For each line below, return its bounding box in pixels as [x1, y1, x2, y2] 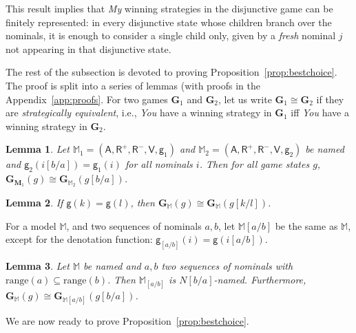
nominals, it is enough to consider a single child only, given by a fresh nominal [6, 28, 336, 43]
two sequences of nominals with [161, 259, 293, 273]
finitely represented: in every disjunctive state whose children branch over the [6, 14, 332, 29]
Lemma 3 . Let [6, 259, 70, 273]
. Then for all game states [199, 157, 310, 171]
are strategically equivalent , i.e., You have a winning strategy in [6, 105, 272, 120]
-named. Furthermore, [213, 272, 306, 286]
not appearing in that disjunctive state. [6, 41, 171, 56]
